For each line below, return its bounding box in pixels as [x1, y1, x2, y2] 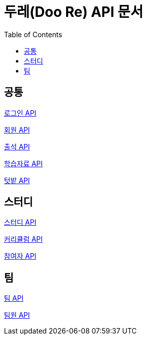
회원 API [4, 125, 30, 134]
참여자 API [4, 252, 36, 261]
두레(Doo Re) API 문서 [4, 3, 144, 20]
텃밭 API [4, 176, 30, 185]
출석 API [4, 142, 30, 151]
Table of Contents [4, 30, 63, 39]
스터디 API [4, 218, 36, 227]
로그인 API [4, 108, 36, 117]
